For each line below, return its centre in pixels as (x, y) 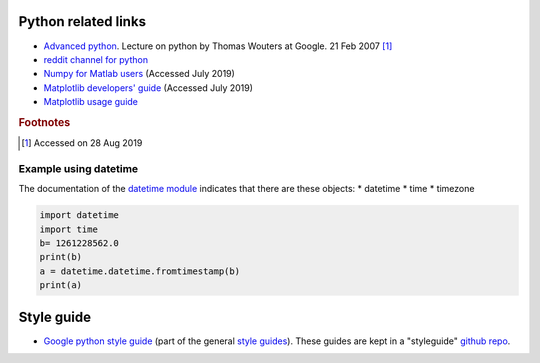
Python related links (82, 21)
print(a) (61, 285)
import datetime (79, 215)
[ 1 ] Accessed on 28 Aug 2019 (82, 143)
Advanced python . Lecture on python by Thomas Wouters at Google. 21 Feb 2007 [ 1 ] (218, 46)
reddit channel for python (96, 59)
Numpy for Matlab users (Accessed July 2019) (139, 74)
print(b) (61, 257)
